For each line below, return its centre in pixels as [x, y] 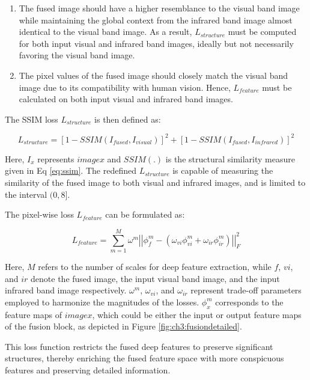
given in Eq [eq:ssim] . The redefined [71, 170]
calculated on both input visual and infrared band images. [126, 99]
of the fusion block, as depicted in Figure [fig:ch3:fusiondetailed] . [123, 326]
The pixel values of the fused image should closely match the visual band [153, 75]
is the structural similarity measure [230, 158]
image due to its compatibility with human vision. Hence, [125, 87]
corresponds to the [249, 302]
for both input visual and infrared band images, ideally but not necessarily [156, 43]
